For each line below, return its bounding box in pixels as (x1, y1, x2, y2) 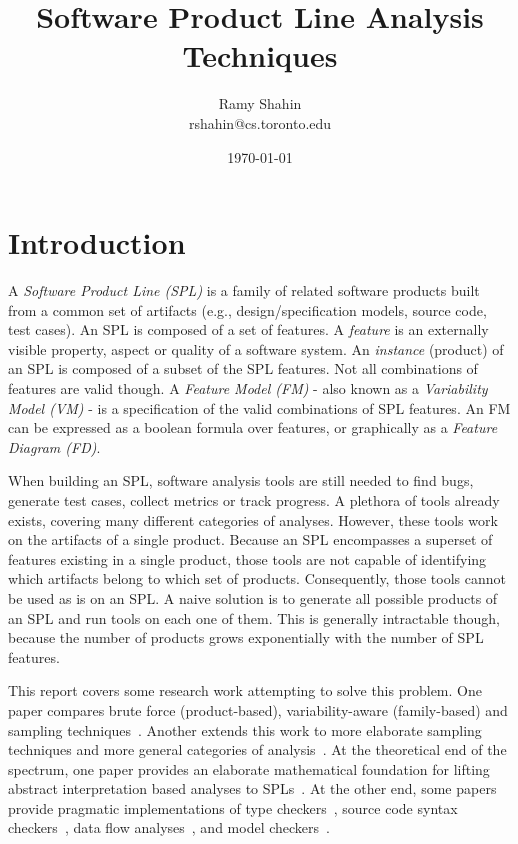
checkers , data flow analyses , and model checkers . (8, 817, 330, 838)
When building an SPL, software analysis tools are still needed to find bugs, (8, 470, 474, 491)
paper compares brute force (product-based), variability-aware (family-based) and (8, 699, 508, 720)
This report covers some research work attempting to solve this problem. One (8, 680, 482, 701)
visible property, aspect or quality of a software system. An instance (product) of (8, 338, 504, 359)
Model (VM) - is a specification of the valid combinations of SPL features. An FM (8, 397, 511, 418)
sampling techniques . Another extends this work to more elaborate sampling (8, 719, 482, 740)
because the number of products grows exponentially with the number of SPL (8, 627, 484, 648)
